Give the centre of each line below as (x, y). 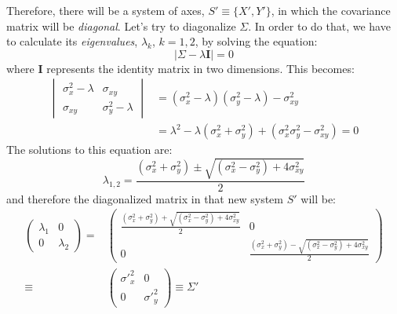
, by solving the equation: (256, 41)
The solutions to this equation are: (89, 150)
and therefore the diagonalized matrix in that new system (145, 198)
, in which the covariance (331, 10)
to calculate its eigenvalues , (72, 41)
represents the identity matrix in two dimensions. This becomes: (200, 68)
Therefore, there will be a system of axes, (106, 10)
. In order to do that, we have (319, 26)
